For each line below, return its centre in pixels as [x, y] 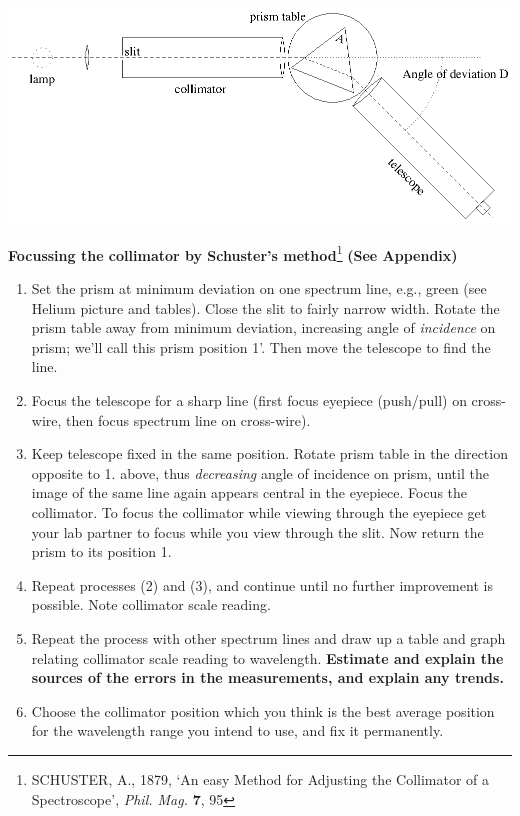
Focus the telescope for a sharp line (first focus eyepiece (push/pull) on [249, 400]
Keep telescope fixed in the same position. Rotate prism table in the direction [269, 453]
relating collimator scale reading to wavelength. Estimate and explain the [267, 657]
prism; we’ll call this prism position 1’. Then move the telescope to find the [261, 346]
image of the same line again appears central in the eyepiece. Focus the [249, 492]
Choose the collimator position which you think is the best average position [263, 710]
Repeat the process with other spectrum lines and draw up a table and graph [268, 637]
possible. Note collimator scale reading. [151, 604]
